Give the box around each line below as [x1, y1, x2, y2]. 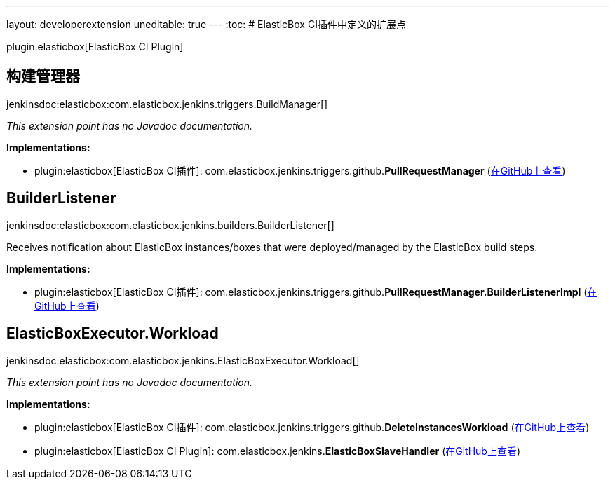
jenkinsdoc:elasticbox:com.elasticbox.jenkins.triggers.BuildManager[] [6, 97, 328, 110]
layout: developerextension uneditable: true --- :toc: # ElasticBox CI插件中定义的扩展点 [6, 18, 406, 30]
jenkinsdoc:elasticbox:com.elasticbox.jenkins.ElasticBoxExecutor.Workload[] [6, 354, 360, 367]
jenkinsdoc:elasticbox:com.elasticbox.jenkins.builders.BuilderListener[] [6, 219, 334, 231]
